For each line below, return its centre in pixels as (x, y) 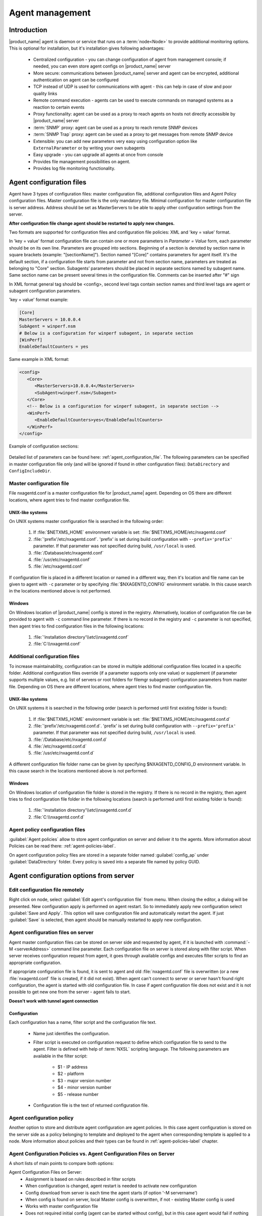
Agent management (50, 13)
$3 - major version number (84, 1080)
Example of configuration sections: (44, 446)
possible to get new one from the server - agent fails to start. (70, 992)
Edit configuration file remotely (47, 890)
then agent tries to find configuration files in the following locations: (77, 626)
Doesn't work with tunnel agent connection (54, 1001)
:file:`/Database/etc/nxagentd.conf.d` (70, 739)
